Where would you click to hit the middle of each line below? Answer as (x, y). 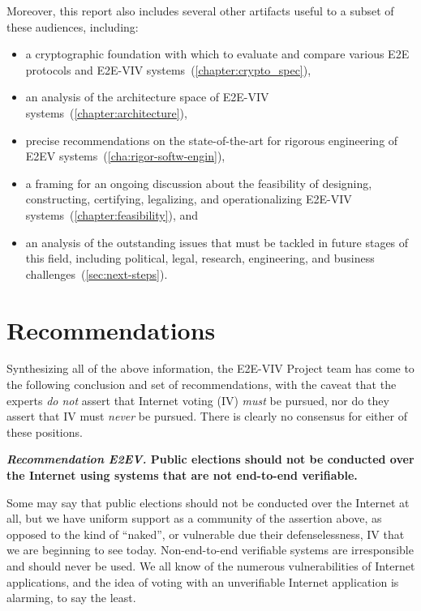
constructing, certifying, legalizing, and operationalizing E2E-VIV (189, 199)
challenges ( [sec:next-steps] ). (97, 273)
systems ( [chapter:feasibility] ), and (112, 214)
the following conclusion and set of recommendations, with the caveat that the (202, 385)
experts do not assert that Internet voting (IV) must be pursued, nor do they (198, 400)
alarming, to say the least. (71, 598)
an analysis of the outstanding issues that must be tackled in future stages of (217, 242)
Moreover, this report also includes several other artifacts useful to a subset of (200, 11)
